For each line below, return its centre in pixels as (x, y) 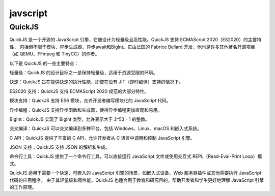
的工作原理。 (23, 187)
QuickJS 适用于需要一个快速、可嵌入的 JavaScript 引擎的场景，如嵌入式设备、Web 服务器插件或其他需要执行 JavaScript (135, 173)
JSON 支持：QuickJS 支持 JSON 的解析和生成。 (60, 147)
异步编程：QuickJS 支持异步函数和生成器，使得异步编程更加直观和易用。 (86, 110)
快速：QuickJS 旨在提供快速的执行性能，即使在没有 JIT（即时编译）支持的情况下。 (96, 82)
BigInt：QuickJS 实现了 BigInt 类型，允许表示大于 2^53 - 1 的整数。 (80, 119)
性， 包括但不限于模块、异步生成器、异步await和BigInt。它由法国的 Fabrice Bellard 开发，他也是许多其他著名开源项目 (132, 47)
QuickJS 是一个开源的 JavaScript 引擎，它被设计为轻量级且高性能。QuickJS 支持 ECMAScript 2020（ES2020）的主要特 (135, 40)
